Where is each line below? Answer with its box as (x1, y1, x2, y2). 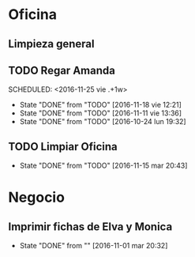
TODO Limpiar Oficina (8, 140, 118, 153)
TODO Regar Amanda (8, 63, 116, 77)
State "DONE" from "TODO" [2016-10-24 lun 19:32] (19, 117, 187, 127)
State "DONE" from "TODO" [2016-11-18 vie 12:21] (19, 100, 182, 110)
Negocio (8, 188, 66, 206)
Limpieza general (8, 37, 95, 51)
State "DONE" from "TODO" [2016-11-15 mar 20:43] (19, 161, 188, 171)
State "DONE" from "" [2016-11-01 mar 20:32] (19, 241, 168, 251)
